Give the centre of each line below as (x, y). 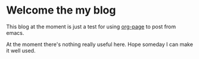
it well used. (21, 50)
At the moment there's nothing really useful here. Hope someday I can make (100, 44)
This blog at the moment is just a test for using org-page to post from (91, 27)
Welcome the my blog (61, 10)
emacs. (15, 32)
